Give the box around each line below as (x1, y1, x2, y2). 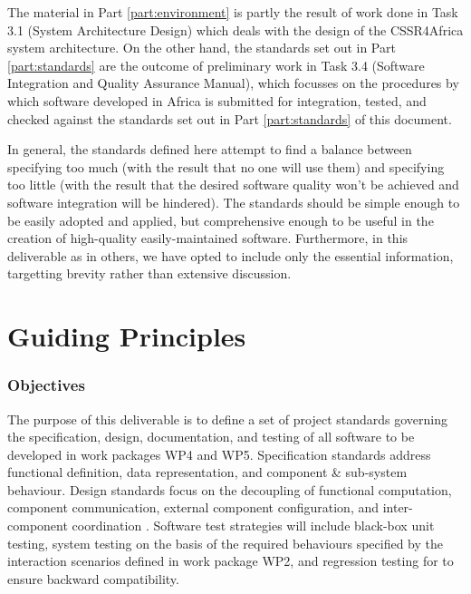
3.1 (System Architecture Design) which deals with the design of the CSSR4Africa (7, 20, 464, 39)
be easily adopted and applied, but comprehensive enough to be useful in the (7, 210, 434, 229)
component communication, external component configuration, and (7, 498, 380, 517)
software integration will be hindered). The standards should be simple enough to (7, 192, 460, 211)
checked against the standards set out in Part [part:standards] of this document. (7, 109, 452, 128)
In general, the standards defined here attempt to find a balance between (7, 140, 412, 159)
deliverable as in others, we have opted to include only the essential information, (7, 246, 454, 265)
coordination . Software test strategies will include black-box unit (72, 516, 435, 535)
